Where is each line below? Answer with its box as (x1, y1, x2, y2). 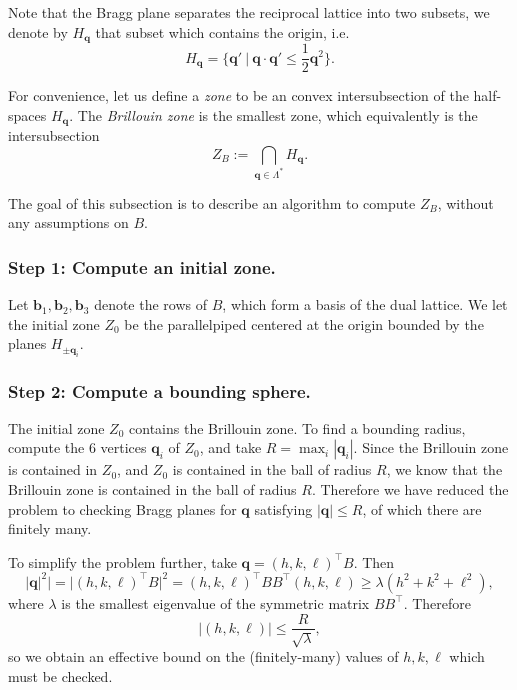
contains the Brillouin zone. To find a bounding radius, (129, 417, 466, 438)
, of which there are (362, 498, 482, 519)
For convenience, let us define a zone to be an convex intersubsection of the (8, 85, 469, 106)
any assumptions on (8, 212, 129, 233)
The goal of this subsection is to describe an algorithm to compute (8, 192, 416, 213)
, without (437, 192, 494, 213)
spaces (8, 104, 47, 125)
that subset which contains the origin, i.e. (95, 21, 350, 42)
